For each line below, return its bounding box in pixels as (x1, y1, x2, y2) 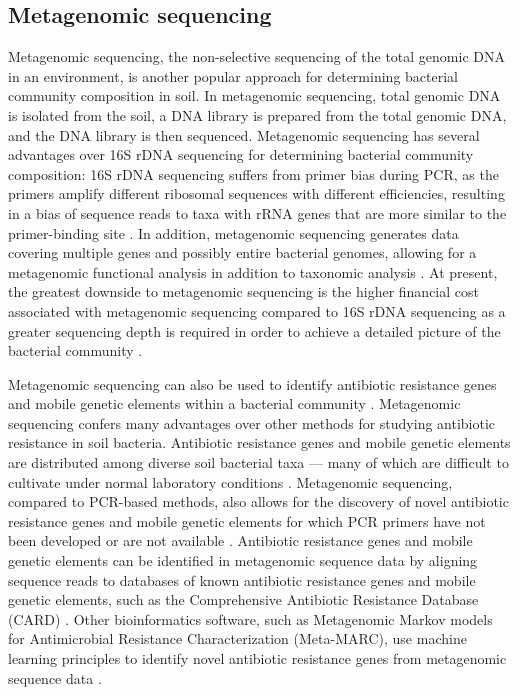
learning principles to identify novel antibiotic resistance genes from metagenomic (8, 648, 507, 669)
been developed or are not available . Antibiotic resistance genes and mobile (8, 530, 473, 551)
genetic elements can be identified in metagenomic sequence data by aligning (8, 550, 478, 571)
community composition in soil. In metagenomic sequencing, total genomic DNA (8, 85, 501, 106)
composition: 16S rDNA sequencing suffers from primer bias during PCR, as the (8, 163, 499, 184)
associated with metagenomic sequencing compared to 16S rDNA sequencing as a (8, 300, 506, 321)
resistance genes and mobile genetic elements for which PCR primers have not (8, 510, 486, 531)
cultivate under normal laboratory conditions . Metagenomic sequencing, (8, 471, 453, 492)
